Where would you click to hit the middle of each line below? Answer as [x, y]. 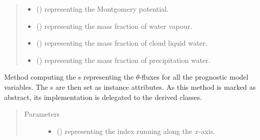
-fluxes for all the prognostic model [194, 77]
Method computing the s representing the [69, 77]
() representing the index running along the [125, 131]
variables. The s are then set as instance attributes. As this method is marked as [130, 86]
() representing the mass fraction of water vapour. [114, 26]
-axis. [207, 131]
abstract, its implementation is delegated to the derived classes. [103, 97]
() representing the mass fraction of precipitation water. [123, 60]
